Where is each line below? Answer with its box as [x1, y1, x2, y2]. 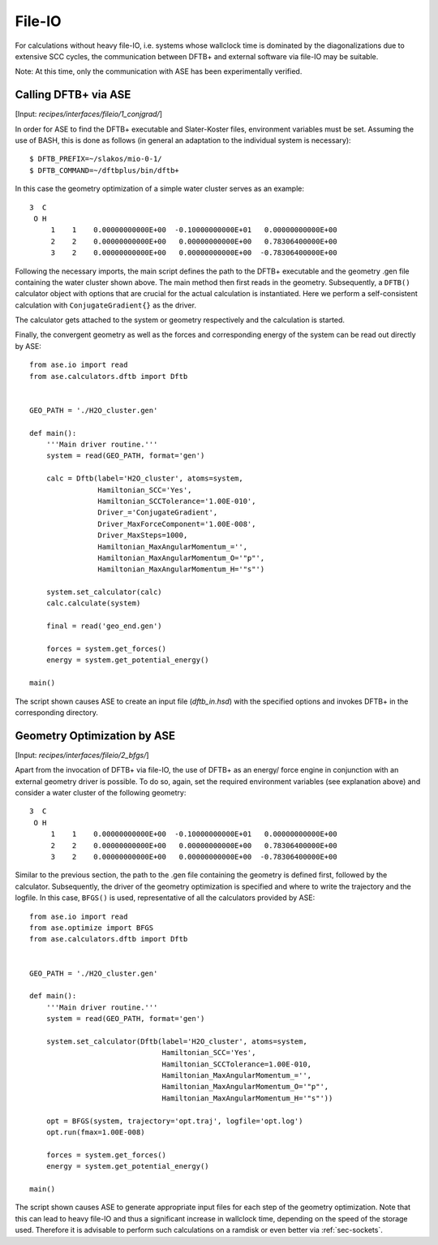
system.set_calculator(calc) [45, 588, 162, 597]
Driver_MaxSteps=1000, [97, 531, 188, 540]
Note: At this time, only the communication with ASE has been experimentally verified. [15, 67, 303, 76]
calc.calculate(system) [45, 599, 141, 608]
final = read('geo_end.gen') [45, 622, 162, 631]
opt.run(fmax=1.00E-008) [45, 1128, 145, 1136]
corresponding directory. [15, 707, 99, 717]
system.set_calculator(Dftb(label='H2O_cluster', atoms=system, [45, 1036, 307, 1046]
